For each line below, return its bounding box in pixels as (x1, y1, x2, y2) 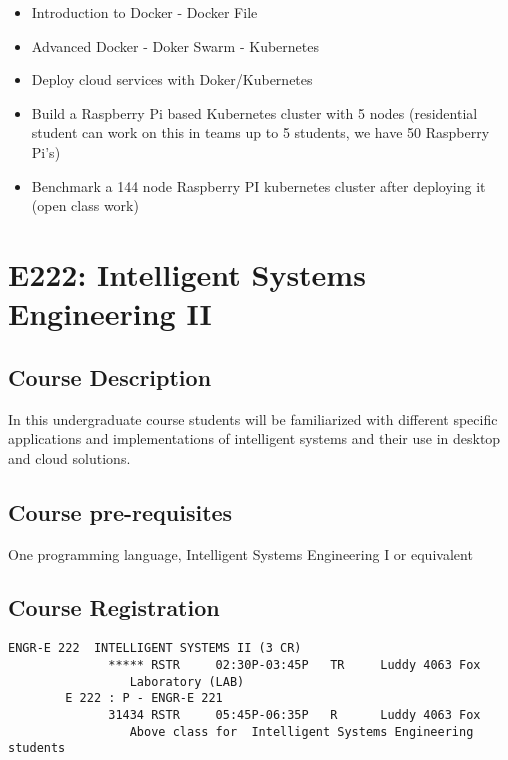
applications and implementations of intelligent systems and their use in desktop (8, 428, 501, 449)
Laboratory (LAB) (129, 674, 245, 689)
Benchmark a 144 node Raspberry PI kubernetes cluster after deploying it (31, 175, 486, 196)
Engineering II (8, 293, 212, 334)
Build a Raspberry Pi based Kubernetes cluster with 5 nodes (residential (31, 102, 478, 123)
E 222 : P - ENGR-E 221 (65, 691, 223, 706)
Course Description (8, 361, 212, 392)
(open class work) (31, 195, 139, 216)
